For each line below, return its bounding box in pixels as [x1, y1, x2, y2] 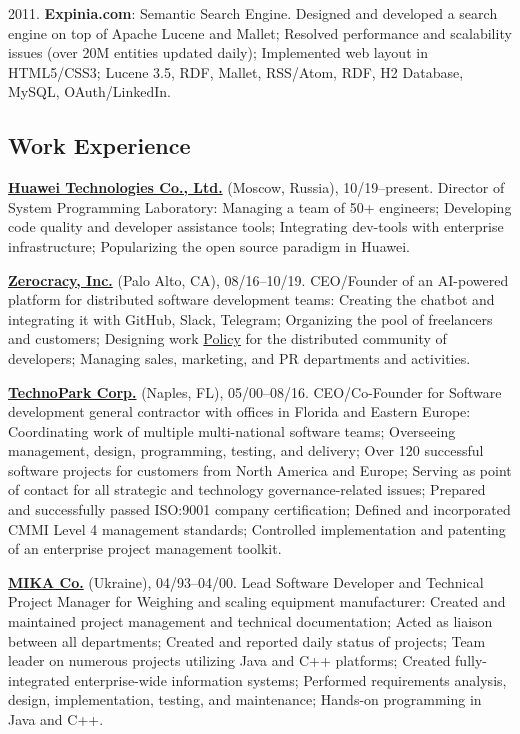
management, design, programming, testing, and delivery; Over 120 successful [8, 440, 484, 461]
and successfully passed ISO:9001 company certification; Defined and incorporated [8, 499, 511, 520]
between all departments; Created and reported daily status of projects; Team [8, 630, 486, 651]
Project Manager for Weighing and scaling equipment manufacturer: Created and [8, 591, 506, 612]
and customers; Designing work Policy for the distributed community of [8, 328, 447, 349]
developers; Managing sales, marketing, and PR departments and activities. [8, 347, 471, 368]
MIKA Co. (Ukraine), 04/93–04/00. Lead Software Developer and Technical [8, 571, 484, 592]
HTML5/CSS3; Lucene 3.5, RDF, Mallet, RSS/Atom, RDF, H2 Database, [8, 61, 464, 82]
